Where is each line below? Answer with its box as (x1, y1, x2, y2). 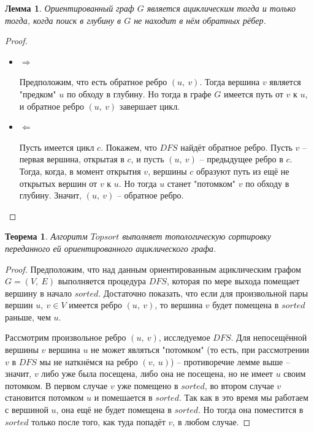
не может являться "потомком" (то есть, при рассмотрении (91, 343, 310, 356)
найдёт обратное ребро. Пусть (180, 140, 293, 153)
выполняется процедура (58, 275, 147, 287)
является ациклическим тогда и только (147, 2, 296, 14)
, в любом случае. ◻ (172, 415, 251, 428)
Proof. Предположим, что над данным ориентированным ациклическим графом (5, 262, 301, 275)
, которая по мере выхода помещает (166, 275, 300, 287)
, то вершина (155, 298, 203, 311)
